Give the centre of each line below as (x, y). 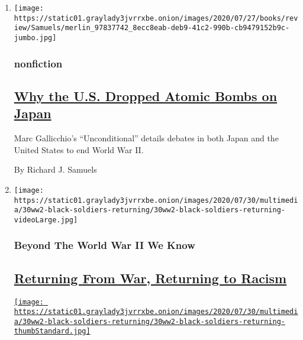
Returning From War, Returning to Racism (150, 278)
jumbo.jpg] (35, 38)
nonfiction (38, 63)
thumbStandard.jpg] (52, 331)
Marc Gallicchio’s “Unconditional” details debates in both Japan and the (146, 138)
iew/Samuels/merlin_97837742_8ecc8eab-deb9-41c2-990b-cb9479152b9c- (152, 28)
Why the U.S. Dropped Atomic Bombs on (146, 95)
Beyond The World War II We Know (104, 245)
